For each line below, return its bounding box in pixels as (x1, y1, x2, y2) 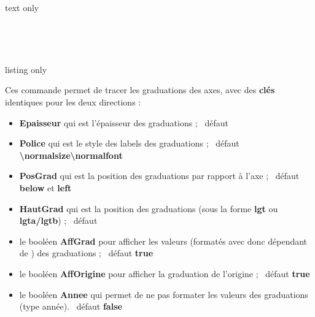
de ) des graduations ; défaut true (19, 246, 154, 259)
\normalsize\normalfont (19, 148, 123, 161)
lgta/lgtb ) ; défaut (19, 214, 98, 227)
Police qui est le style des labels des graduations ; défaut (19, 137, 239, 150)
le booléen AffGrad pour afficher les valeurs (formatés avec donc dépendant (19, 234, 308, 247)
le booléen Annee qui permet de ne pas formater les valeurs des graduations (19, 288, 308, 300)
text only (5, 1, 39, 13)
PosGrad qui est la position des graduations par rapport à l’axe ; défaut (19, 169, 300, 182)
